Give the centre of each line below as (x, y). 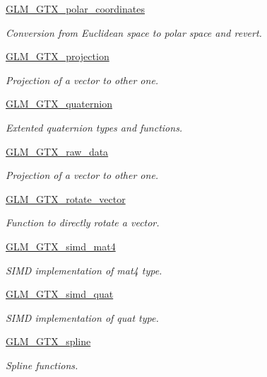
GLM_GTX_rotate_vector (66, 198)
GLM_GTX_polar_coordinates (75, 8)
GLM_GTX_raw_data (57, 151)
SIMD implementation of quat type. (82, 317)
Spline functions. (42, 365)
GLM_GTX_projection (58, 56)
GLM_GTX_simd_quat (60, 294)
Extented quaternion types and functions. (94, 127)
